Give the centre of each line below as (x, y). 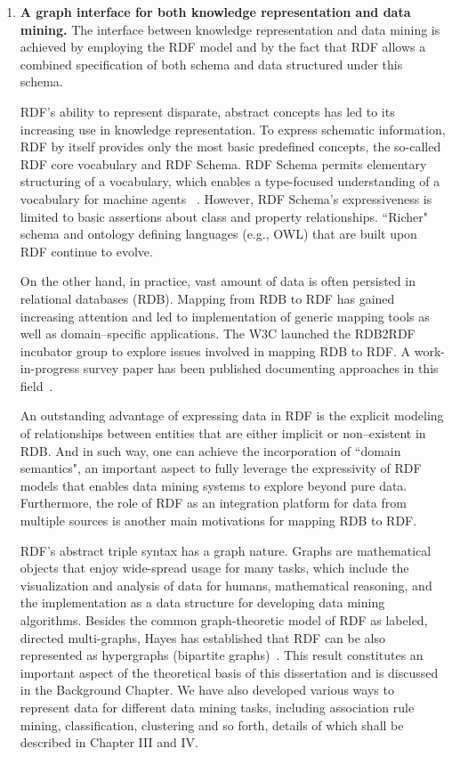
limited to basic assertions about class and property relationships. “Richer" (224, 216)
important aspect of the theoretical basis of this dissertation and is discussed (229, 672)
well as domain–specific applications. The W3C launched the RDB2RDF (218, 334)
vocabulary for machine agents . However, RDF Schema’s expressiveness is (226, 198)
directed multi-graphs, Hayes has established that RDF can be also (203, 637)
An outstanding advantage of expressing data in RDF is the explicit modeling (232, 415)
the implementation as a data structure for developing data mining (202, 602)
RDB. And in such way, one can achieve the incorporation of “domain (210, 450)
